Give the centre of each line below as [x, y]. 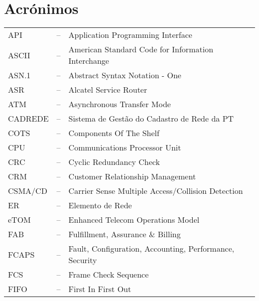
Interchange [89, 61]
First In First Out [100, 289]
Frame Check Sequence [109, 275]
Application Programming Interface [130, 35]
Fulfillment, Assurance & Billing [125, 234]
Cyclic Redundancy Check [114, 162]
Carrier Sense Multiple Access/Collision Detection [156, 191]
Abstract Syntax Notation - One [125, 75]
